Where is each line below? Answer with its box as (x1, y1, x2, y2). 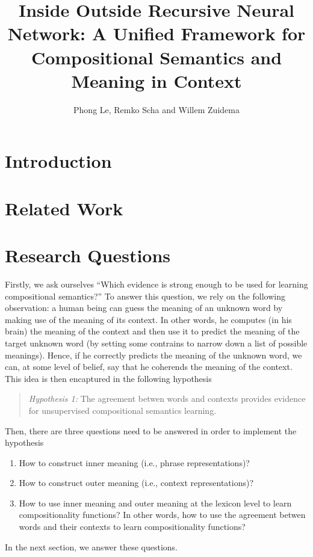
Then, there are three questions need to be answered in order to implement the (5, 424, 297, 437)
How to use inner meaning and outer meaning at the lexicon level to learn (19, 496, 292, 509)
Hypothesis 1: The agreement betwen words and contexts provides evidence (28, 392, 306, 405)
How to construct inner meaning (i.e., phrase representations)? (19, 456, 250, 469)
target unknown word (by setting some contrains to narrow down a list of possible (5, 336, 308, 349)
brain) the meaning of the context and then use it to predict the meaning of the (5, 325, 300, 337)
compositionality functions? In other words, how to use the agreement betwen (19, 508, 306, 521)
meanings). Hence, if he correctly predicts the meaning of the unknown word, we (5, 348, 302, 361)
